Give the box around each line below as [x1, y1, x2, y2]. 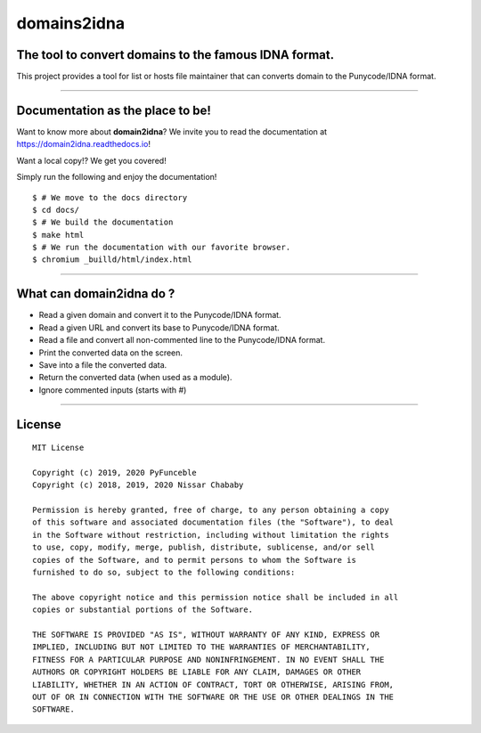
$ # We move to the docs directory [32, 192, 188, 202]
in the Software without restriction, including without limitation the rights [32, 530, 389, 540]
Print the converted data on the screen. [38, 347, 183, 358]
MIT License [32, 443, 85, 453]
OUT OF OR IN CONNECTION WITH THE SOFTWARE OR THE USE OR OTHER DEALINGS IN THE [32, 691, 395, 702]
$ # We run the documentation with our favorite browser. [32, 242, 291, 253]
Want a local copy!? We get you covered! [16, 155, 167, 166]
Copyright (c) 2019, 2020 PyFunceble [32, 468, 198, 477]
